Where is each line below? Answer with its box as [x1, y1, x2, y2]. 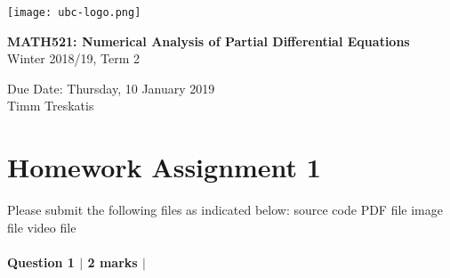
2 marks [87, 252, 138, 271]
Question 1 [7, 252, 75, 271]
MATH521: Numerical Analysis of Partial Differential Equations [7, 31, 410, 50]
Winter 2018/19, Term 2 [7, 49, 141, 68]
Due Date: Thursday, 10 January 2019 [7, 78, 215, 97]
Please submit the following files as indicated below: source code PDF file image [7, 200, 443, 219]
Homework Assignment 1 [7, 149, 321, 185]
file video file [7, 217, 76, 236]
